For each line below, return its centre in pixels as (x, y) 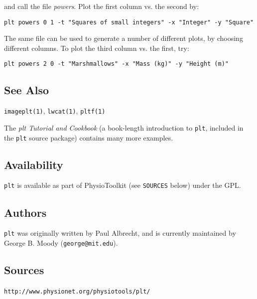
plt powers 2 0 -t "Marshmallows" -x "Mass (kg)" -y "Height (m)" (117, 64)
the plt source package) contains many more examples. (89, 137)
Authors (25, 212)
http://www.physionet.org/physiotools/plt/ (77, 291)
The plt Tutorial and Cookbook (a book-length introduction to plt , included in (124, 127)
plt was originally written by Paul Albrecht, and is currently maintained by (120, 233)
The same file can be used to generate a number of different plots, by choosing (124, 38)
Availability (34, 164)
